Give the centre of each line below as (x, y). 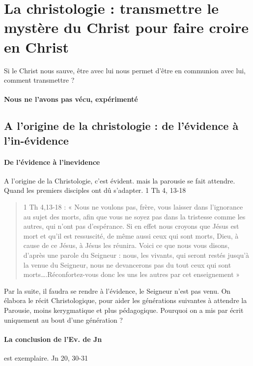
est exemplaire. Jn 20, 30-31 (46, 357)
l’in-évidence (36, 140)
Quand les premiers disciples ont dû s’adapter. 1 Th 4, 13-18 (95, 190)
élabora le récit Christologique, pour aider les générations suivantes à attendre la (126, 300)
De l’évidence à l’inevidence (52, 162)
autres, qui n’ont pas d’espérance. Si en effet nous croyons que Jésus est (131, 226)
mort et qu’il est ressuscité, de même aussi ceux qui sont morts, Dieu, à (131, 235)
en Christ (36, 46)
